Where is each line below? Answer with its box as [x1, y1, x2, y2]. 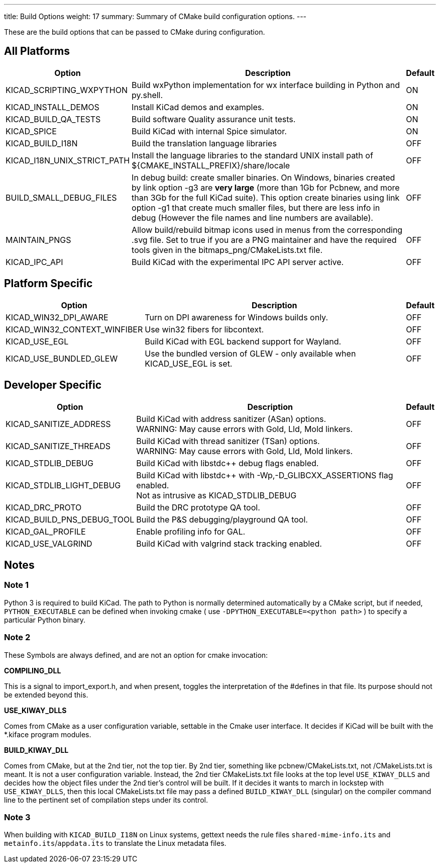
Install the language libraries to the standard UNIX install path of [132, 150, 373, 160]
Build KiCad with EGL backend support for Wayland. [145, 336, 342, 346]
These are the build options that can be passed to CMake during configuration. [4, 28, 265, 36]
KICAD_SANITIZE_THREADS [6, 441, 111, 451]
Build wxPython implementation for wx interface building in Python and [132, 79, 400, 90]
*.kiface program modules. [4, 730, 91, 739]
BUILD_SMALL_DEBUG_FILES [6, 192, 117, 203]
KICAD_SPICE [6, 126, 57, 136]
